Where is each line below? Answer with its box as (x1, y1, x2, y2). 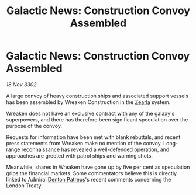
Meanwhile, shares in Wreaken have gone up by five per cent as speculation (6, 163, 190, 170)
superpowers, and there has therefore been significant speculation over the (6, 116, 188, 123)
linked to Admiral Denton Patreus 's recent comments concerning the (6, 176, 171, 183)
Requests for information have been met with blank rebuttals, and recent (6, 133, 181, 141)
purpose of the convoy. (6, 122, 63, 129)
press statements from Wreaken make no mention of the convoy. (6, 140, 162, 147)
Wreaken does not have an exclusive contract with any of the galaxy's (6, 110, 175, 117)
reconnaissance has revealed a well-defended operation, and (21, 146, 170, 153)
